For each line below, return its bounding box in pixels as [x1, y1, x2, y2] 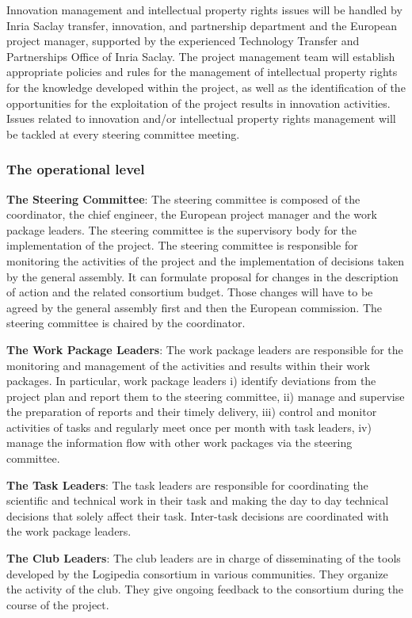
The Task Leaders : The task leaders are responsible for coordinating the [6, 476, 368, 493]
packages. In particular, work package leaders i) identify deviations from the [6, 372, 376, 389]
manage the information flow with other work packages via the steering [6, 434, 353, 451]
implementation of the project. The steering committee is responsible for [6, 237, 358, 254]
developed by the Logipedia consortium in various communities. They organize [6, 565, 388, 582]
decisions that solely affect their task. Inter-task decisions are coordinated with [6, 507, 389, 524]
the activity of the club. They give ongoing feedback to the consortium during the [6, 581, 404, 597]
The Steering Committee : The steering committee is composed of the [6, 190, 360, 207]
